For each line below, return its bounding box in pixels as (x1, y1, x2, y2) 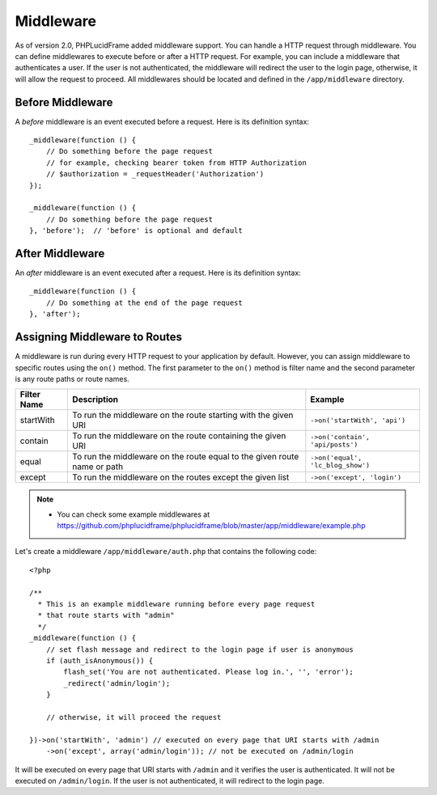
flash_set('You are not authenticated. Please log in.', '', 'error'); (63, 667, 354, 677)
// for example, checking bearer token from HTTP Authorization (45, 158, 307, 167)
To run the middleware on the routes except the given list (72, 472, 290, 483)
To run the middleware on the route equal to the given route (72, 451, 299, 463)
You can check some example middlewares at (57, 510, 210, 519)
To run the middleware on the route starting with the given (72, 409, 294, 421)
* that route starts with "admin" (37, 611, 175, 620)
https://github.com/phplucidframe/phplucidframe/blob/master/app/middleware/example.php (57, 521, 366, 531)
